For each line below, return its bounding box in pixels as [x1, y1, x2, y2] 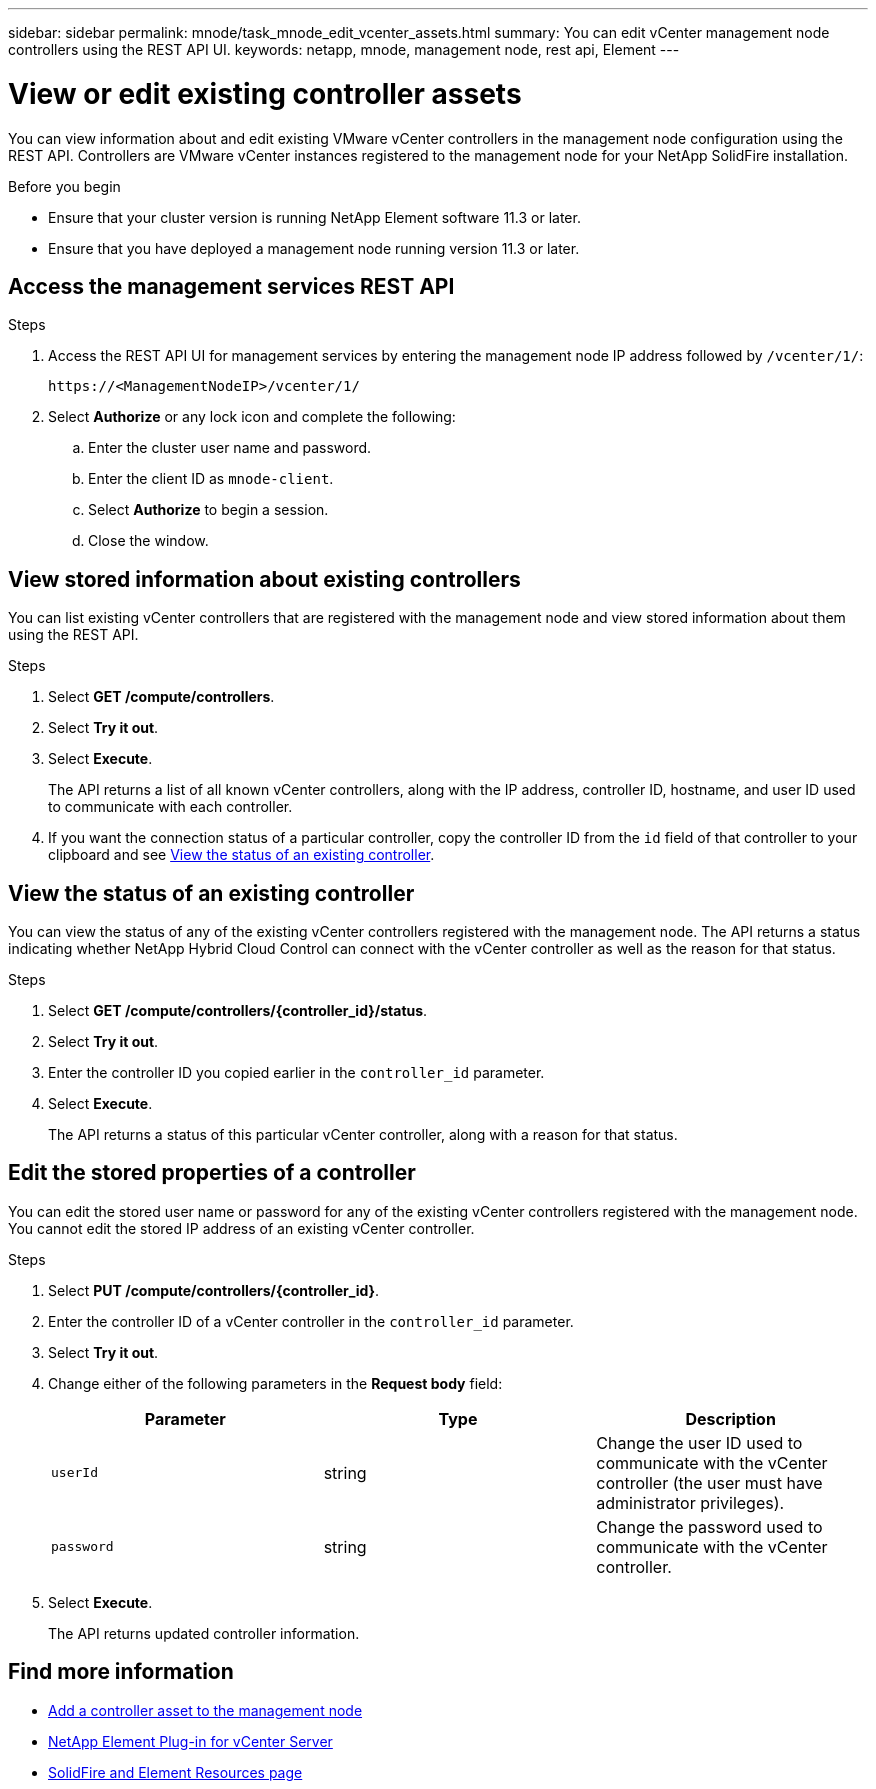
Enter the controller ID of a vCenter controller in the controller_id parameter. [48, 1312, 574, 1330]
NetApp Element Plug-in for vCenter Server [48, 1732, 333, 1750]
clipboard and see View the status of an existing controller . [48, 846, 435, 864]
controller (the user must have [596, 1472, 823, 1493]
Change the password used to [596, 1516, 823, 1537]
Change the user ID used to [596, 1432, 803, 1453]
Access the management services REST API [8, 273, 455, 299]
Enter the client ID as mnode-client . [88, 470, 334, 488]
